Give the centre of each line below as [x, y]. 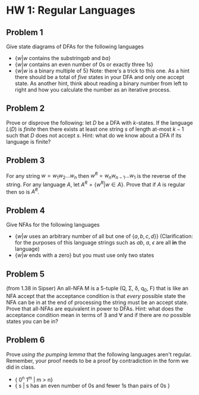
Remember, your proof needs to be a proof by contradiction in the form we [97, 360]
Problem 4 [26, 210]
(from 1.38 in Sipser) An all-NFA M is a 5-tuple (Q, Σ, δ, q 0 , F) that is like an [97, 289]
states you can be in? [32, 321]
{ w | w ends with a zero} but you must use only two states [84, 255]
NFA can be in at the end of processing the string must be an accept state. [97, 302]
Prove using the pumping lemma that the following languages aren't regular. [99, 354]
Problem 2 [26, 109]
